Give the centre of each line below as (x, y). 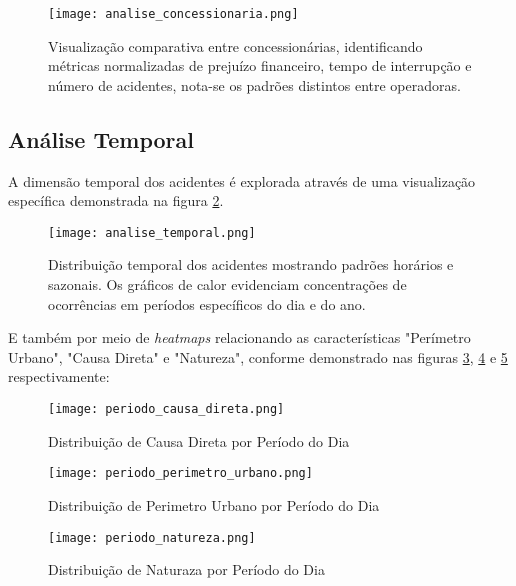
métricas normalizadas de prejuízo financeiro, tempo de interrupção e (260, 65)
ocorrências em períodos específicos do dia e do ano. (207, 303)
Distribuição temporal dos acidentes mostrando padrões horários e (251, 264)
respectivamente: (59, 376)
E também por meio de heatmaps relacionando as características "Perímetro (239, 337)
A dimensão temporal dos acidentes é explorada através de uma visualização (242, 180)
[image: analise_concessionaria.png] (173, 14)
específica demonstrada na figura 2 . (116, 200)
